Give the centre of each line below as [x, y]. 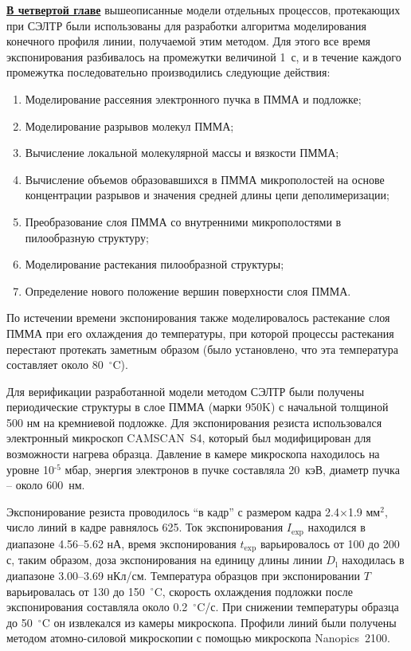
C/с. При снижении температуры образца [298, 607]
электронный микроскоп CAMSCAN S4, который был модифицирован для [189, 438]
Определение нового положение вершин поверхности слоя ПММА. [188, 290]
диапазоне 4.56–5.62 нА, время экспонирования [121, 543]
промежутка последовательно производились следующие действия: [168, 72]
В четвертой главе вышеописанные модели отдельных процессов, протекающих [204, 10]
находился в [337, 527]
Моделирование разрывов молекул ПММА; [129, 125]
